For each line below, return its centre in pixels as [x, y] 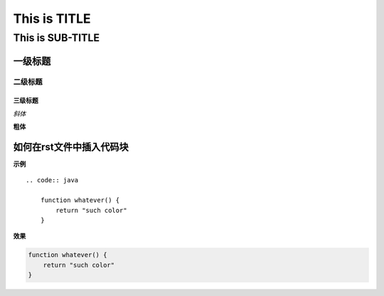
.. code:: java [52, 180]
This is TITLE [52, 18]
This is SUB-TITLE [56, 38]
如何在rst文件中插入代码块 [71, 147]
